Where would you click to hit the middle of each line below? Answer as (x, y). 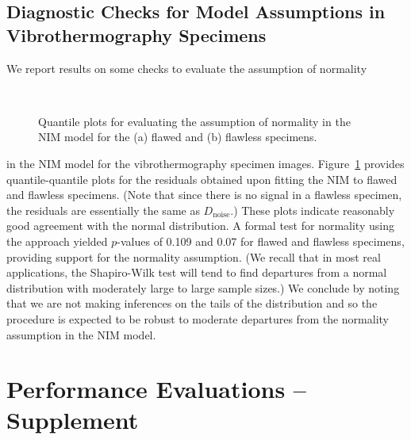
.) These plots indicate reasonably (313, 210)
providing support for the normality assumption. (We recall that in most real (194, 256)
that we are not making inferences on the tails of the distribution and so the (192, 303)
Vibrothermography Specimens (136, 34)
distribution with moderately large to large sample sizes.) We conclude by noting (203, 287)
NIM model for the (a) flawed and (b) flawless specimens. (178, 137)
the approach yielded (57, 241)
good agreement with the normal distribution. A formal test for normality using (200, 226)
